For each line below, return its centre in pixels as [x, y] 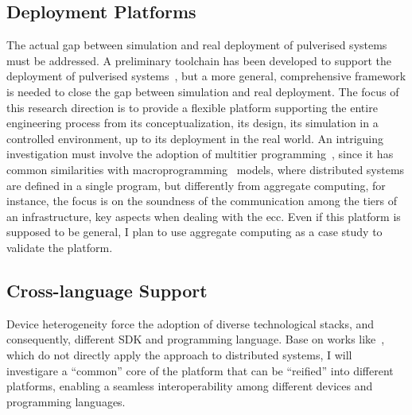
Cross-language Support [107, 290]
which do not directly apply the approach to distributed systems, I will [179, 354]
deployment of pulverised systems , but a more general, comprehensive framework [206, 76]
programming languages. [66, 401]
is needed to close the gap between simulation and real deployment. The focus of [203, 91]
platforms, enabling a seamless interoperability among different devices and [190, 386]
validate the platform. [60, 247]
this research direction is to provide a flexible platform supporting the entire [192, 107]
